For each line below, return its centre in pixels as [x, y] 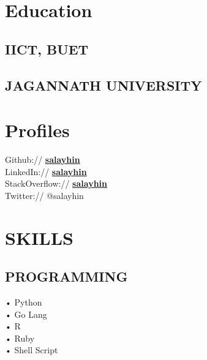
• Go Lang [26, 314]
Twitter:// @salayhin [44, 195]
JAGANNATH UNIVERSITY [103, 85]
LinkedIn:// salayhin [46, 171]
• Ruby [20, 338]
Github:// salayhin [43, 159]
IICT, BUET [47, 49]
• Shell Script [32, 350]
